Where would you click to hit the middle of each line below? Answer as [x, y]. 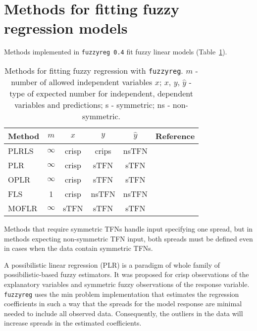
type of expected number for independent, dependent [101, 93]
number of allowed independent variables [82, 82]
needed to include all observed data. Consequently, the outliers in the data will [124, 313]
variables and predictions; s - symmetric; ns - [92, 104]
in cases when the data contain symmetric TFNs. [78, 248]
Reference [175, 136]
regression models [66, 28]
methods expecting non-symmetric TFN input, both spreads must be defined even [128, 238]
